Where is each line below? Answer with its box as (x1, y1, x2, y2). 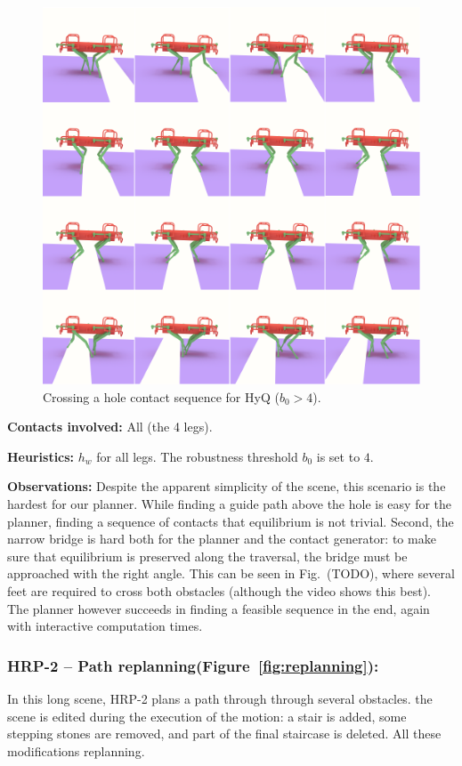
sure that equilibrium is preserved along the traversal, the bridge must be (7, 546, 408, 565)
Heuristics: (7, 447, 75, 465)
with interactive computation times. (7, 617, 203, 635)
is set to (316, 447, 361, 465)
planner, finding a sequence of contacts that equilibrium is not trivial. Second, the (7, 512, 454, 530)
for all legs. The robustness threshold (96, 447, 298, 465)
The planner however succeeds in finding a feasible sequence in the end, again (7, 599, 430, 617)
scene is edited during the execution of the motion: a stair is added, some (7, 706, 407, 725)
